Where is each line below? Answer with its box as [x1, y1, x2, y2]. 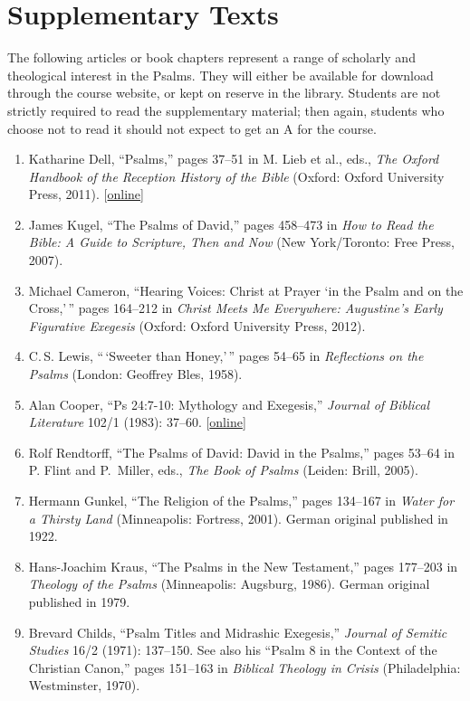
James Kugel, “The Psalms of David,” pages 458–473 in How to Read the [28, 214, 434, 233]
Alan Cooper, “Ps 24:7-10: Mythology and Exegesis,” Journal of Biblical [28, 394, 430, 413]
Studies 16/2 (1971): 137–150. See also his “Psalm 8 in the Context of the [28, 640, 437, 659]
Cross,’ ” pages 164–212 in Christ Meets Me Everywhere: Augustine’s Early [28, 298, 443, 317]
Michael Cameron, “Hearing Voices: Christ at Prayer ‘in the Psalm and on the [28, 280, 464, 299]
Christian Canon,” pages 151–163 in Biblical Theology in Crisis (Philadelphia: [28, 658, 461, 677]
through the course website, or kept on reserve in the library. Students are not [7, 83, 441, 102]
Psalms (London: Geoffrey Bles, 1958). [28, 365, 243, 384]
